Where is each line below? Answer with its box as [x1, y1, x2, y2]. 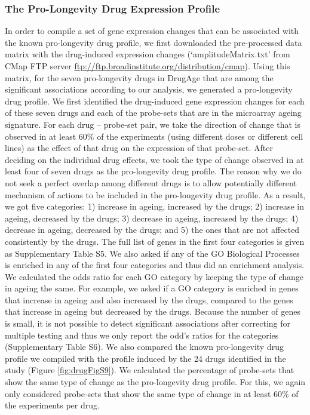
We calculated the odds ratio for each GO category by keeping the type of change [5, 270, 303, 282]
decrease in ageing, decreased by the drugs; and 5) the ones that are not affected [5, 223, 300, 236]
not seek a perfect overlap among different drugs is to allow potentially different [5, 176, 297, 189]
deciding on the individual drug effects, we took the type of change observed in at [5, 153, 304, 165]
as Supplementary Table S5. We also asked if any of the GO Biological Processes [5, 247, 300, 259]
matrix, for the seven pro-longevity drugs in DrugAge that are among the [5, 71, 274, 84]
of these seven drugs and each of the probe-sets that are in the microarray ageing [5, 106, 302, 119]
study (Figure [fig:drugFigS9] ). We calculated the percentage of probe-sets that [5, 364, 294, 376]
